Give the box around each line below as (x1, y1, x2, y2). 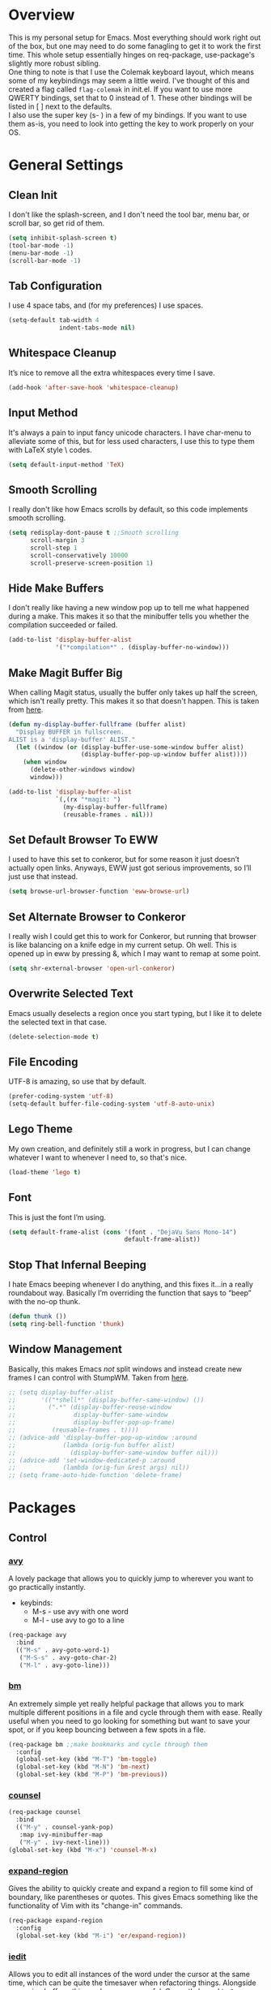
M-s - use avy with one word (32, 1607, 129, 1617)
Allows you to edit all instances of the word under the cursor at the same (8, 1969, 251, 1979)
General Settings (8, 156, 124, 174)
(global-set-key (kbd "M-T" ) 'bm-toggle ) (15, 1755, 158, 1764)
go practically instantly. (8, 1583, 87, 1592)
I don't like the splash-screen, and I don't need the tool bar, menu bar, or (8, 209, 250, 219)
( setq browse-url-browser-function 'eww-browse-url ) (8, 887, 190, 896)
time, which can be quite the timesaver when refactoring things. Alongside (8, 1978, 256, 1988)
